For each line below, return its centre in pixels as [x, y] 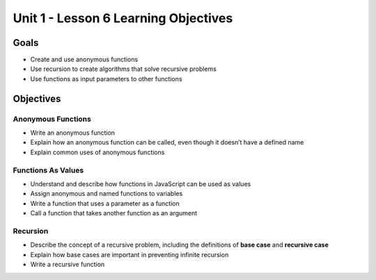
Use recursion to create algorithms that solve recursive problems [124, 69]
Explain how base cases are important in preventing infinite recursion [130, 254]
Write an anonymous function [72, 133]
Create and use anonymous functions [84, 60]
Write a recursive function [68, 265]
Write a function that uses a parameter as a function [105, 203]
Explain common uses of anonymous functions [97, 152]
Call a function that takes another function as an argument [114, 213]
